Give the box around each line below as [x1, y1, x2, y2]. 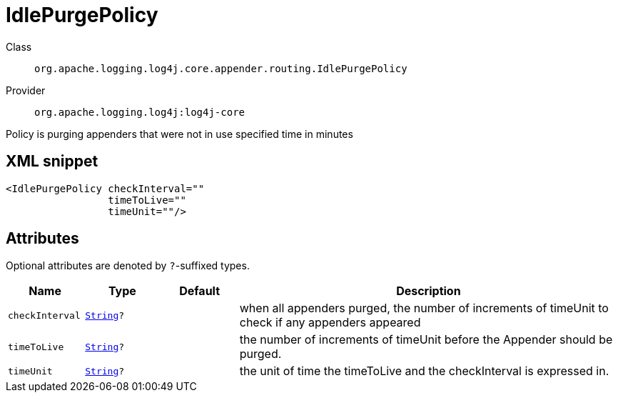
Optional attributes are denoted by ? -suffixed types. [6, 259, 250, 272]
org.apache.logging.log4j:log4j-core [34, 106, 245, 118]
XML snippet [6, 152, 98, 171]
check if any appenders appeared [239, 315, 421, 330]
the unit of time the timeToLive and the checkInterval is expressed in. [239, 364, 609, 379]
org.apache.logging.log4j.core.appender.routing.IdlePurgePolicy [34, 62, 407, 74]
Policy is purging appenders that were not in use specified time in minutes [6, 127, 353, 140]
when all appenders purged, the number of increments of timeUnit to [239, 301, 609, 316]
